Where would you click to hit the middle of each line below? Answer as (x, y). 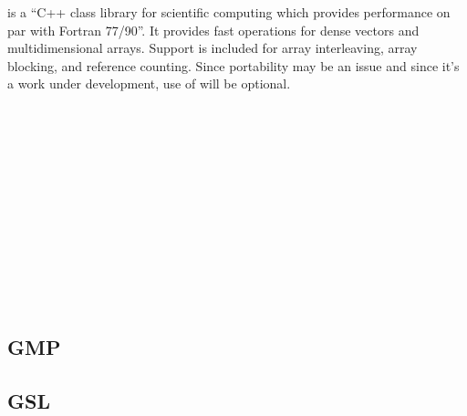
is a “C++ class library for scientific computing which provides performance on (229, 12)
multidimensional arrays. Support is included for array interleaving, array (213, 48)
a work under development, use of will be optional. (149, 83)
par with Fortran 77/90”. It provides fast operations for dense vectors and (213, 30)
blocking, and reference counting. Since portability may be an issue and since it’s (233, 65)
